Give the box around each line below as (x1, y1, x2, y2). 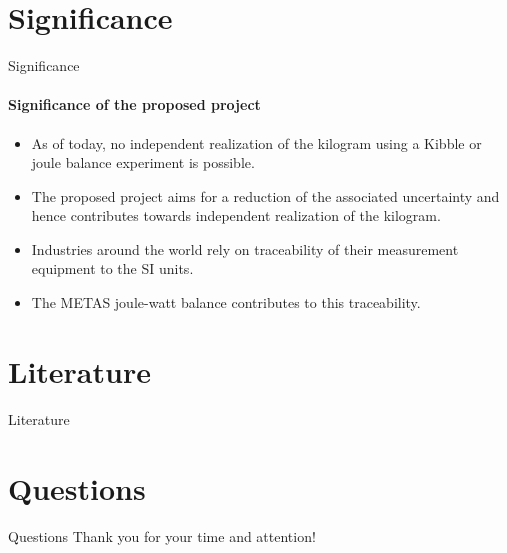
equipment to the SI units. (31, 258, 194, 279)
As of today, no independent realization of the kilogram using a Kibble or (31, 132, 482, 153)
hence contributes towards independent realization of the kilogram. (31, 205, 441, 226)
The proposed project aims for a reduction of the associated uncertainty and (31, 185, 500, 206)
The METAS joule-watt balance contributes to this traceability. (31, 292, 421, 313)
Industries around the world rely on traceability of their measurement (31, 238, 459, 259)
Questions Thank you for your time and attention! (8, 525, 316, 546)
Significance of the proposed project (8, 94, 261, 115)
